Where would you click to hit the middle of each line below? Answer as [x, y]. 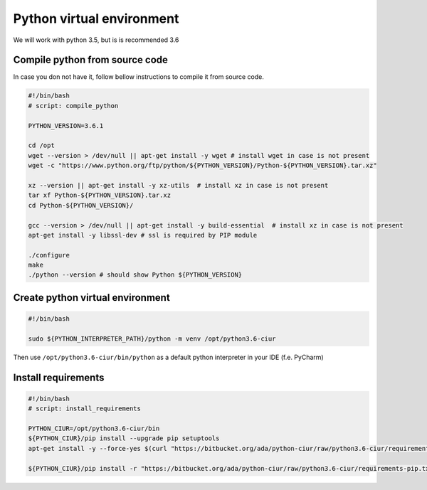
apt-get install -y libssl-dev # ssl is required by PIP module [143, 235]
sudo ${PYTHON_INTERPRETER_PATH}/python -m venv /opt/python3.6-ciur [152, 339]
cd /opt [41, 145]
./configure [49, 255]
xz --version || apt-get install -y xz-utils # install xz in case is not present [178, 185]
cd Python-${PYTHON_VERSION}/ [81, 205]
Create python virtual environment [91, 298]
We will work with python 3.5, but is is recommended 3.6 [96, 40]
